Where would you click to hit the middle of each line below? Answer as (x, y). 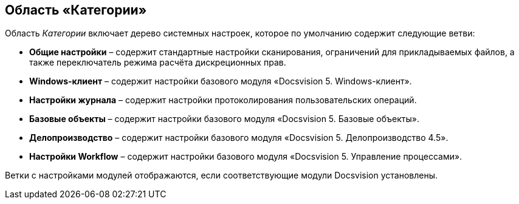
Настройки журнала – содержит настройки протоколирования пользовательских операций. (223, 100)
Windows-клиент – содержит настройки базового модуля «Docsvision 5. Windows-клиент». (221, 81)
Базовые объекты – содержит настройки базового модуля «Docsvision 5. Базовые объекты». (224, 119)
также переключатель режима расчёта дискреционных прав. (158, 63)
